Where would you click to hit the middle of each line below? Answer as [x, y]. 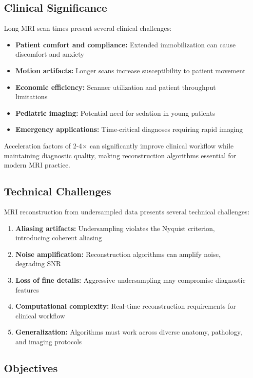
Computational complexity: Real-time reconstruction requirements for [126, 306]
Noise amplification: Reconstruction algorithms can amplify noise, [118, 254]
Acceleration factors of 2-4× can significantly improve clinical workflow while [119, 145]
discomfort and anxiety [50, 54]
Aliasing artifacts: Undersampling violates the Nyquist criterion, [115, 228]
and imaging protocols [49, 341]
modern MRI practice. [37, 165]
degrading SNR [38, 263]
